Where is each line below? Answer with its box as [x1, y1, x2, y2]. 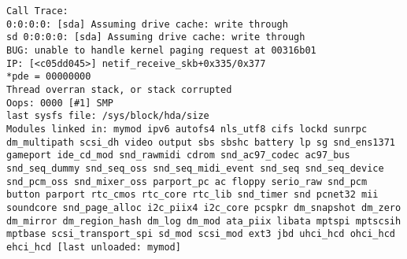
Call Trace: [6, 6, 68, 17]
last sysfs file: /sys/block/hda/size [6, 110, 209, 122]
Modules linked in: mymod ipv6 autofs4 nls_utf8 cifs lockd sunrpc [6, 123, 368, 135]
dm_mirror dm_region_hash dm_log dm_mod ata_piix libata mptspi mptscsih [6, 215, 401, 227]
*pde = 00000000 [6, 71, 91, 83]
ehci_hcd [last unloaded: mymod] [6, 241, 181, 253]
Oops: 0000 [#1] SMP [6, 97, 114, 109]
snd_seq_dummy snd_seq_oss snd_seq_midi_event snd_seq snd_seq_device [6, 162, 384, 174]
